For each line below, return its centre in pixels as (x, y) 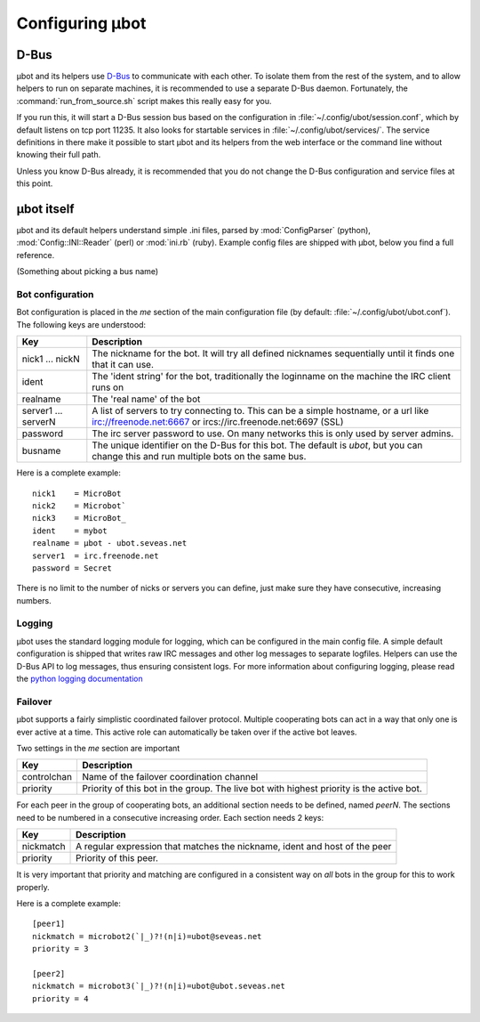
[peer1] (49, 924)
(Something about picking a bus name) (88, 272)
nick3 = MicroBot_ (79, 518)
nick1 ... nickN (51, 359)
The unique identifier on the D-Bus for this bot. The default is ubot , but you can (257, 445)
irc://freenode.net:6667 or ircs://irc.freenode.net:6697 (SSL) (218, 422)
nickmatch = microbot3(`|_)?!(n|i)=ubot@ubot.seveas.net (159, 986)
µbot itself (45, 209)
